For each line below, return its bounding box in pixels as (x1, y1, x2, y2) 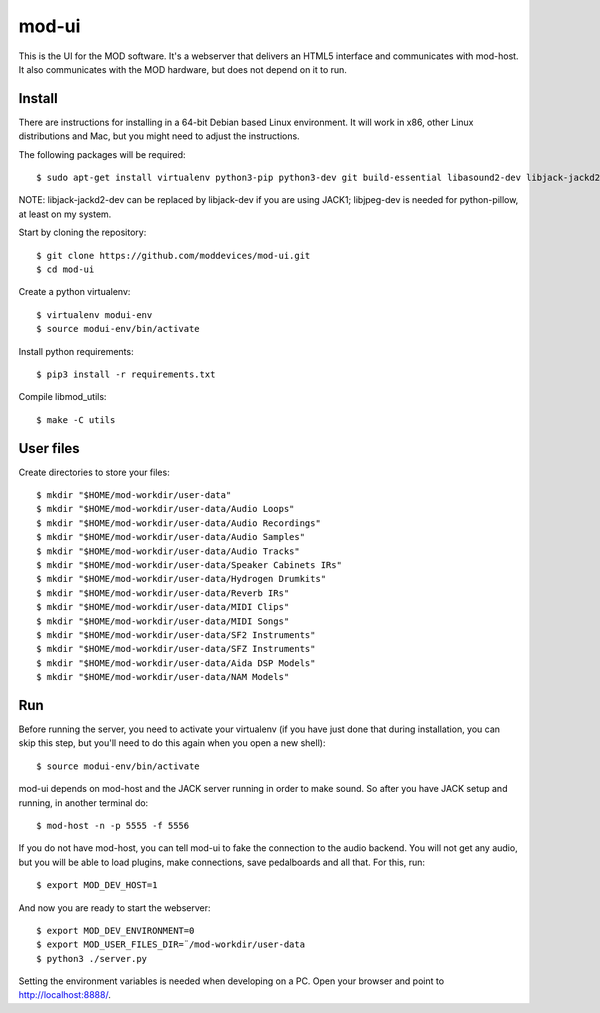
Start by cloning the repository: (18, 226, 147, 239)
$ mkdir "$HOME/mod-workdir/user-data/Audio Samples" (36, 531, 305, 543)
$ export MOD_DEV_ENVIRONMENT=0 (36, 925, 195, 936)
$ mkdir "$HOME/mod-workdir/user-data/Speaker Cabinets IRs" (36, 559, 342, 570)
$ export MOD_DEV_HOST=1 (36, 880, 158, 891)
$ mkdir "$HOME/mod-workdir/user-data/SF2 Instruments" (36, 629, 316, 640)
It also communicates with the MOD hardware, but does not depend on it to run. (18, 63, 347, 75)
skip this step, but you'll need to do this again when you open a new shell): (18, 737, 326, 749)
